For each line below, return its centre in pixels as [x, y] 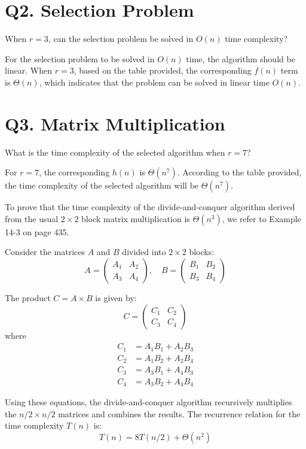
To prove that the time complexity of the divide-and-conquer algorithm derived [150, 207]
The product [28, 298]
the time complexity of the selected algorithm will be [102, 185]
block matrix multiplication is [136, 218]
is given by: [116, 298]
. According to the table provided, [239, 172]
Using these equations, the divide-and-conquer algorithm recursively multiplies [149, 402]
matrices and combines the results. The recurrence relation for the [179, 413]
